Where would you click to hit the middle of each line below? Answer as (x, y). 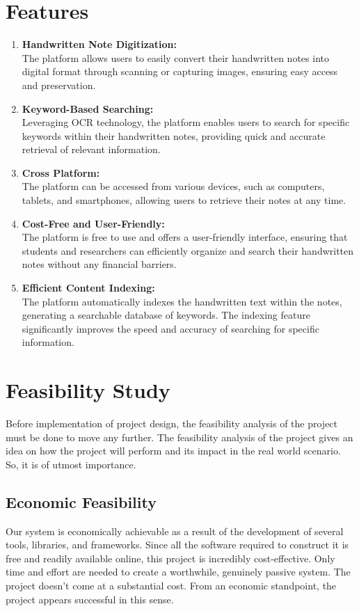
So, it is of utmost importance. (71, 464)
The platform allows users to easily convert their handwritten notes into (175, 57)
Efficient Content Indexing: (88, 288)
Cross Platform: (61, 172)
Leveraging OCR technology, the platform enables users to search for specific (186, 122)
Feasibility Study (88, 390)
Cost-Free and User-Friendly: (93, 223)
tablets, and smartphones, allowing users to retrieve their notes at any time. (184, 200)
